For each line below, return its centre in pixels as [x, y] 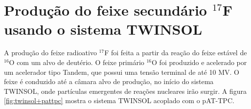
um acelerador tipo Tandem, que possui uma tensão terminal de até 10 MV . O [122, 72]
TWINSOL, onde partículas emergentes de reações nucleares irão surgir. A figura [125, 91]
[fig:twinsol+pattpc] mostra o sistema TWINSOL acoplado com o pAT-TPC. [119, 100]
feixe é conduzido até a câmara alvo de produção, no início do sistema [109, 81]
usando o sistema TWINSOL [103, 29]
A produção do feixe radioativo [50, 53]
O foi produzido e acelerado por [199, 62]
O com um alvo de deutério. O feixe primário [77, 62]
